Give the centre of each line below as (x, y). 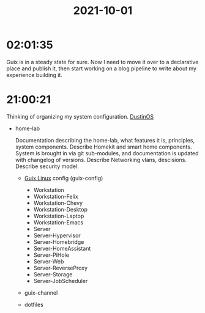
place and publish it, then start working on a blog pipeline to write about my (102, 68)
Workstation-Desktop (60, 209)
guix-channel (41, 293)
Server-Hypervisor (57, 235)
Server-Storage (53, 274)
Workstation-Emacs (58, 222)
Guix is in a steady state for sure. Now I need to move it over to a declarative (102, 62)
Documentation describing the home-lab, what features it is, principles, (105, 140)
